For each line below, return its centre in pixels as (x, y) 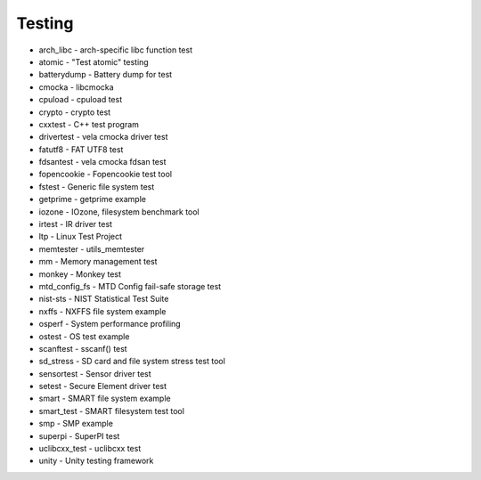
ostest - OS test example (84, 336)
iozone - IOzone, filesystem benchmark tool (119, 212)
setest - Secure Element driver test (103, 386)
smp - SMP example (76, 424)
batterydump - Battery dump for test (106, 75)
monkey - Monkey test (80, 274)
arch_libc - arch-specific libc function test (116, 50)
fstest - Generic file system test (97, 186)
